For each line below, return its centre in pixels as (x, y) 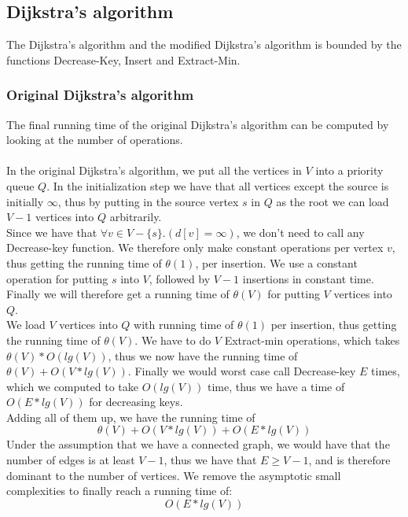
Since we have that (52, 232)
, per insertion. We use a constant (276, 262)
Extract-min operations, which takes (312, 340)
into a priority (349, 170)
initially (25, 201)
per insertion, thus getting (334, 325)
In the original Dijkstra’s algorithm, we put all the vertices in (154, 170)
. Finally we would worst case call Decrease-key (242, 371)
